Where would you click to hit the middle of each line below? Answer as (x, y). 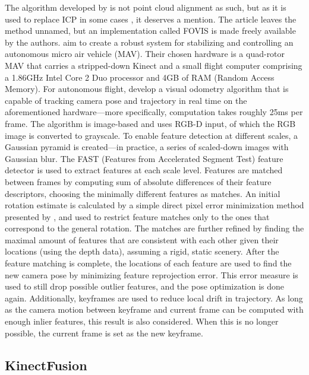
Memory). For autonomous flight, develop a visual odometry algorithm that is (147, 89)
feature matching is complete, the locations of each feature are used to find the (148, 263)
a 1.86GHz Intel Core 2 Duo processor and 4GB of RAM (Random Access (140, 77)
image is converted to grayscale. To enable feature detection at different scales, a (152, 135)
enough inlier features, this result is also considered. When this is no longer (142, 321)
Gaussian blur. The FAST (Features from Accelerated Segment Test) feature (144, 158)
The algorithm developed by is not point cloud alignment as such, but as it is (146, 7)
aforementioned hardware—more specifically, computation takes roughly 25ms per (154, 112)
